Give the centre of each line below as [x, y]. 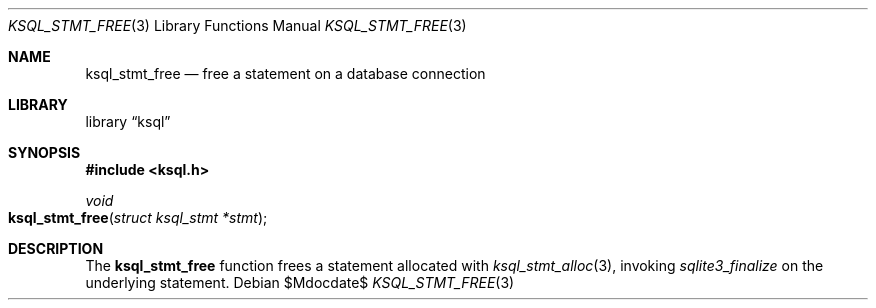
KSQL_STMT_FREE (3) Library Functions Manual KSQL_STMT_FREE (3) [237, 25]
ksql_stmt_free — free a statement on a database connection [285, 73]
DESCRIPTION [56, 248]
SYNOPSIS [44, 152]
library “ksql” [128, 121]
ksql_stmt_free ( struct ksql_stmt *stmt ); [138, 217]
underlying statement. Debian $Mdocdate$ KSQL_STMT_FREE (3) [300, 282]
